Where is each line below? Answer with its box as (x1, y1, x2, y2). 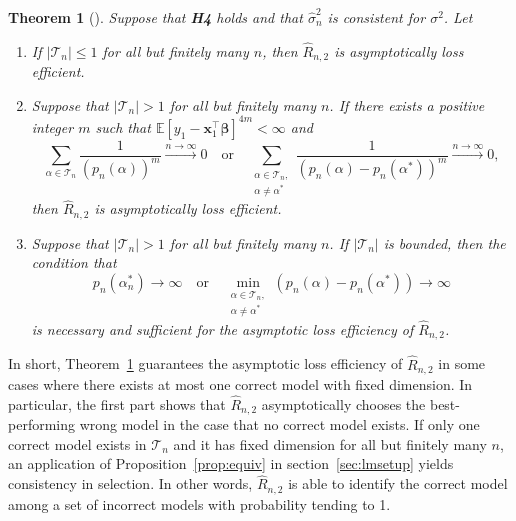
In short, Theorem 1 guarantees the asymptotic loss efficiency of (8, 353, 403, 374)
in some (438, 353, 486, 374)
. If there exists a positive (329, 94, 485, 115)
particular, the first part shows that (8, 393, 226, 414)
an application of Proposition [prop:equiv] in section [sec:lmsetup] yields (8, 453, 454, 474)
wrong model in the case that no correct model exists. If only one (79, 414, 480, 435)
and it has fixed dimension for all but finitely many (173, 433, 487, 454)
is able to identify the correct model (288, 473, 508, 494)
